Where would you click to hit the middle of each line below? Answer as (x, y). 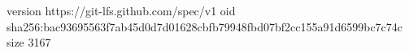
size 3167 (29, 42)
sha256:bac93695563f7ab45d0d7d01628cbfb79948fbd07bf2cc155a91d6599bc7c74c (205, 26)
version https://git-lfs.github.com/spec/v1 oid (121, 10)
